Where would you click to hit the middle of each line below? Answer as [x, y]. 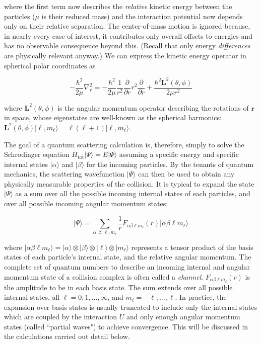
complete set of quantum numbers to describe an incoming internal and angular [127, 267]
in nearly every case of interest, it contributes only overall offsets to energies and [128, 35]
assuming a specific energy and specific [179, 154]
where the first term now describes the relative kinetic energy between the [118, 6]
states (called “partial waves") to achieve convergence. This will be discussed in [126, 326]
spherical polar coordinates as [50, 65]
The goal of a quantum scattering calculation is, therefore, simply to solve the [124, 144]
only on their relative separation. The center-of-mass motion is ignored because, [127, 26]
